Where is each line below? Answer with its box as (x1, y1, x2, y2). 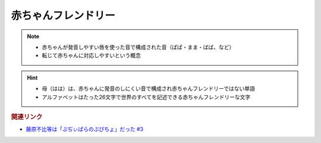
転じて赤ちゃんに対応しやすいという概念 (42, 52, 141, 59)
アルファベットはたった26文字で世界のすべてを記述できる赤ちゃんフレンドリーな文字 (42, 93, 251, 101)
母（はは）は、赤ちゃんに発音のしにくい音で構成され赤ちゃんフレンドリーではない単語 (42, 85, 255, 92)
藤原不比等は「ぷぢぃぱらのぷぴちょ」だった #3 (26, 126, 144, 133)
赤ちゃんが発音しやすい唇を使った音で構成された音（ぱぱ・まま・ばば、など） (42, 43, 235, 51)
